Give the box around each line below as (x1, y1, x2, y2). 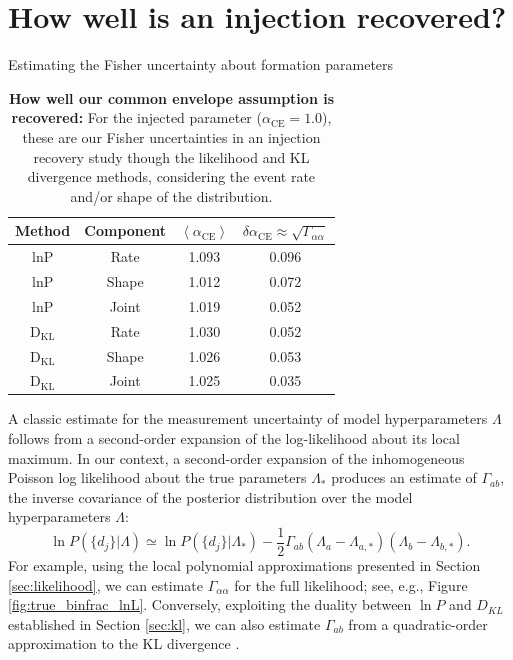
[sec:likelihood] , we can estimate (8, 574, 203, 595)
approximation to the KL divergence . (8, 633, 240, 654)
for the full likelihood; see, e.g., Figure (234, 574, 468, 595)
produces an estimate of (331, 467, 477, 488)
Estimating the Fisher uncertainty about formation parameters (8, 54, 394, 75)
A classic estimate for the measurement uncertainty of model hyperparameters (8, 408, 488, 429)
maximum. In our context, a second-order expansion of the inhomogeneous (8, 447, 465, 468)
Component (84, 220, 166, 241)
